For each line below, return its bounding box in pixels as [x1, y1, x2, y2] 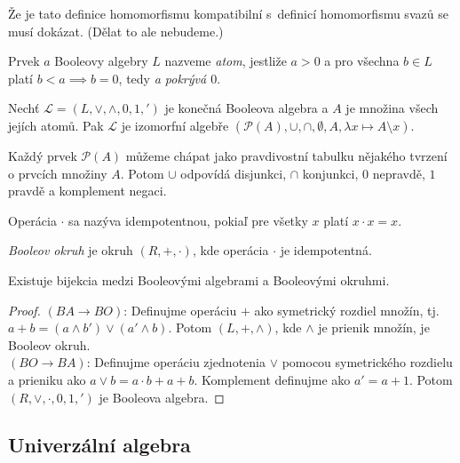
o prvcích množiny [8, 164, 107, 182]
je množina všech [345, 99, 439, 117]
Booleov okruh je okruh [8, 241, 133, 259]
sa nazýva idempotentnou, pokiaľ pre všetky [68, 211, 308, 229]
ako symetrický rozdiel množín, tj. [254, 300, 440, 319]
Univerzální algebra [8, 431, 191, 459]
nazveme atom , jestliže [164, 52, 287, 70]
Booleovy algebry [54, 52, 148, 70]
